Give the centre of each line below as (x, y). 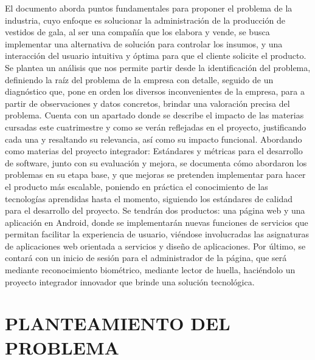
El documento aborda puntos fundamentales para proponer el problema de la (149, 8)
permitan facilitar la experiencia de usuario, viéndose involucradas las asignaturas (157, 234)
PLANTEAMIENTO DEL (118, 323)
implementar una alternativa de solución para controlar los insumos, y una (144, 43)
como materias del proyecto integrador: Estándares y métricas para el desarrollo (154, 151)
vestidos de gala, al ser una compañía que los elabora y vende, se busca (137, 32)
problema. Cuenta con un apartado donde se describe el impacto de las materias (154, 115)
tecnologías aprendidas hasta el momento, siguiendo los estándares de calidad (149, 198)
